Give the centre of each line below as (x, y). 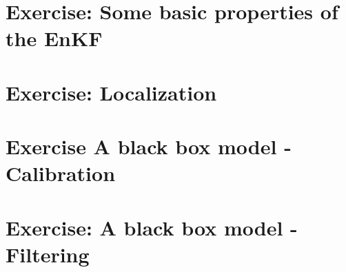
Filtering (48, 254)
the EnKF (54, 38)
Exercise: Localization (111, 92)
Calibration (61, 173)
